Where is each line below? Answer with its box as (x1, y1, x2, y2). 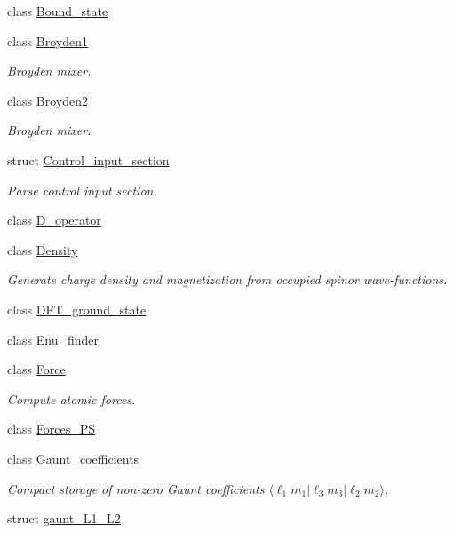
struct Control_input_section (7, 150, 170, 169)
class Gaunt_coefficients (7, 449, 139, 467)
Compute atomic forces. (7, 389, 136, 408)
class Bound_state (7, 2, 108, 20)
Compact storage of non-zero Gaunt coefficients (7, 479, 265, 497)
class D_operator (7, 211, 101, 229)
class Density (7, 240, 78, 259)
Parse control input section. (7, 180, 157, 199)
